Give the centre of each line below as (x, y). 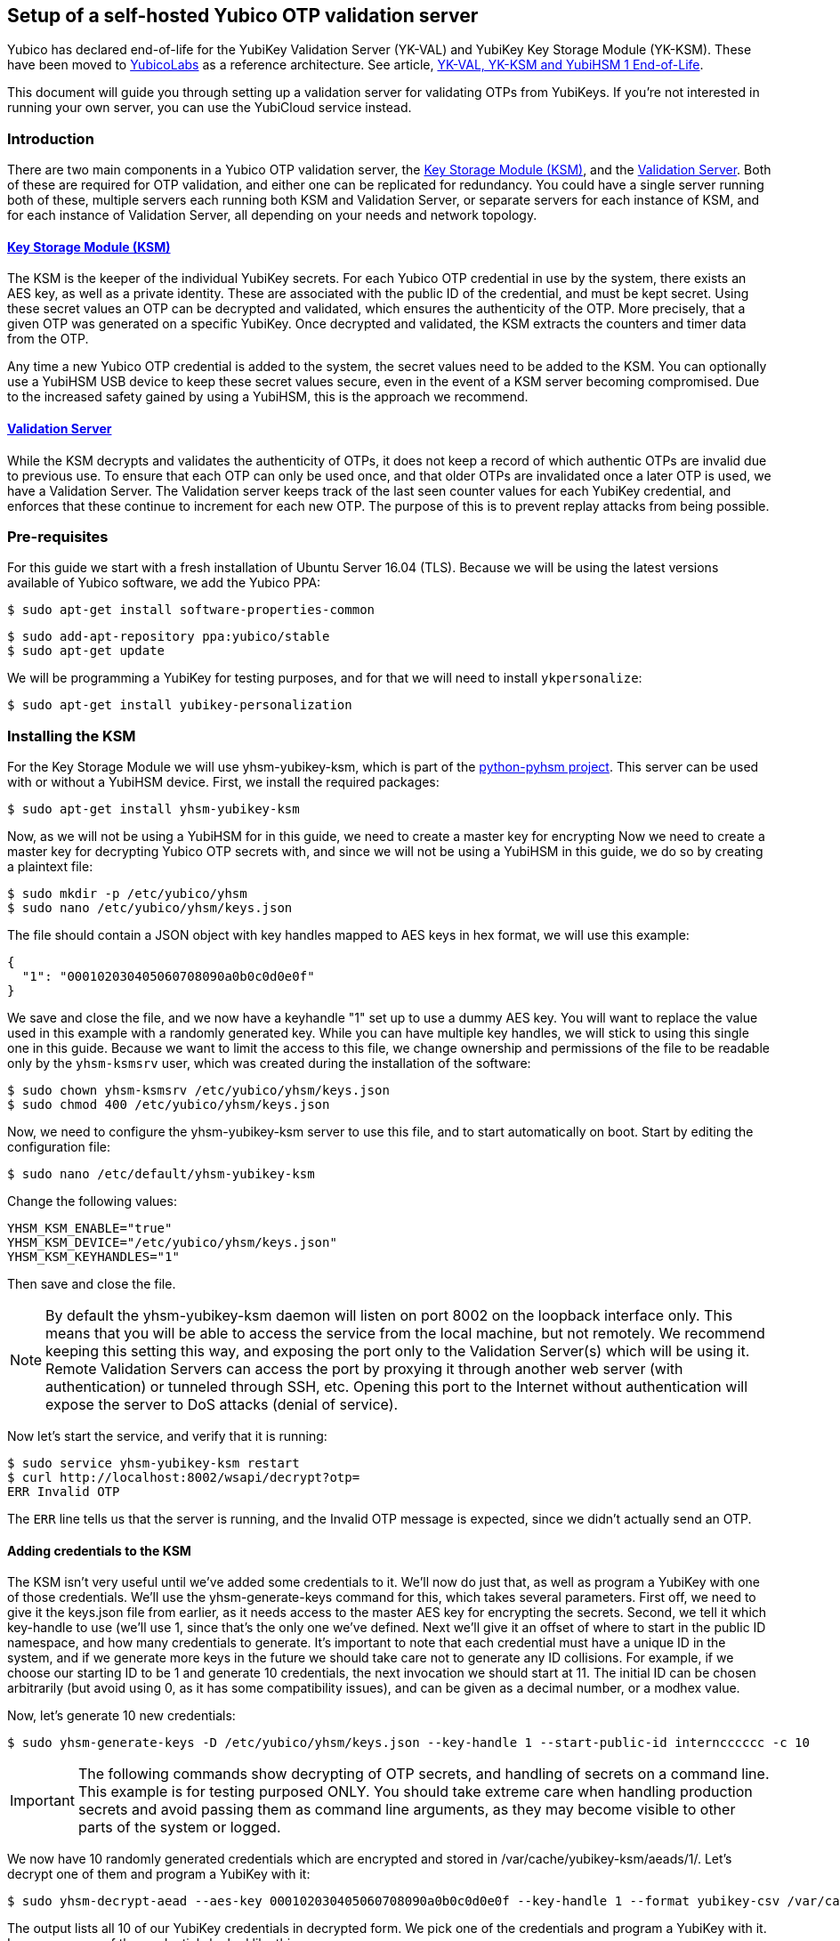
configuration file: (59, 1147)
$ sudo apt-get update (86, 651)
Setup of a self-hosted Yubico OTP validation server (243, 16)
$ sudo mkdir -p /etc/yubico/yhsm (127, 894)
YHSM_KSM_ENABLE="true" (90, 1229)
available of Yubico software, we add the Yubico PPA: (164, 583)
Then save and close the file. (92, 1284)
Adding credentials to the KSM (99, 1550)
